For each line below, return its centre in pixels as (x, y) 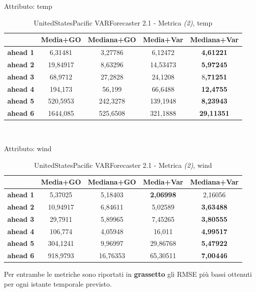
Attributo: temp (28, 6)
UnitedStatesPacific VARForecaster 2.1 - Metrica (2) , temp (123, 22)
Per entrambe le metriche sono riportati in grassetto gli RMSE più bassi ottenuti (128, 274)
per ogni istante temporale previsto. (58, 283)
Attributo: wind (28, 148)
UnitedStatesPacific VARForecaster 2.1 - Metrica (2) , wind (123, 165)
